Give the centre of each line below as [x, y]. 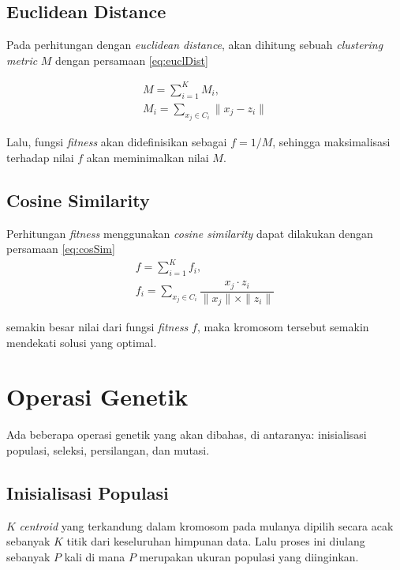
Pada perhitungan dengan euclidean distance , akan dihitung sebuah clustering [195, 45]
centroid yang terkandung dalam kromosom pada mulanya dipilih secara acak [206, 525]
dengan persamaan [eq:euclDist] [132, 60]
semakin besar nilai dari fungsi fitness [97, 327]
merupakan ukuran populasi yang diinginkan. [249, 556]
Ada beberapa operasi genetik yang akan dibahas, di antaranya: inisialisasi [187, 434]
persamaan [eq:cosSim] [61, 249]
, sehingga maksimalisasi [331, 142]
